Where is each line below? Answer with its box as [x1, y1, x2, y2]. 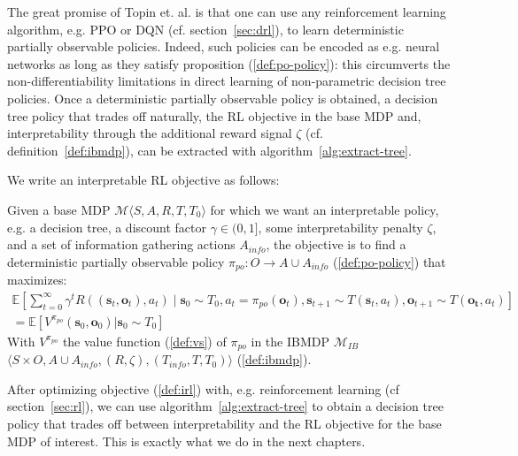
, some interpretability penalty [258, 217, 423, 236]
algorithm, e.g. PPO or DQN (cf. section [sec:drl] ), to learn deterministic [7, 19, 404, 38]
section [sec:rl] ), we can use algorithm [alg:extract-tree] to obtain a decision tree [7, 397, 444, 415]
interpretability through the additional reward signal [7, 124, 292, 142]
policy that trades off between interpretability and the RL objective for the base [7, 414, 442, 433]
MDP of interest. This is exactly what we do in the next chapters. [7, 431, 366, 450]
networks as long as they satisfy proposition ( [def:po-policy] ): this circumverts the [7, 54, 451, 72]
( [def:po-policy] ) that [332, 252, 446, 270]
